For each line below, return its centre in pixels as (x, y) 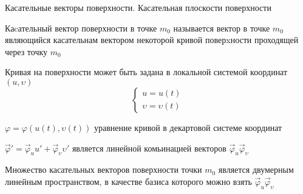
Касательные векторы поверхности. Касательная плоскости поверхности (138, 7)
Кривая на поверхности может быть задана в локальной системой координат (146, 72)
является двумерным (256, 169)
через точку (26, 51)
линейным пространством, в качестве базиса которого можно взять (128, 181)
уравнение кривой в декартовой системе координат (188, 127)
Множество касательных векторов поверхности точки (104, 169)
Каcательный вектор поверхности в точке (81, 28)
